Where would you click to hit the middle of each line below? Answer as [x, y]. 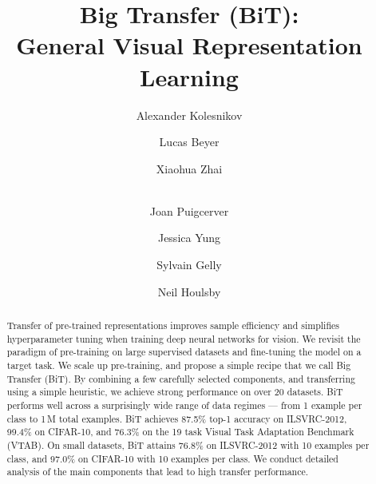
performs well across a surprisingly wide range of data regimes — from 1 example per [184, 405]
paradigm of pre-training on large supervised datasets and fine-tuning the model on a [184, 352]
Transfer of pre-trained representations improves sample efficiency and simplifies [173, 325]
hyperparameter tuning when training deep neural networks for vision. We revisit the [184, 338]
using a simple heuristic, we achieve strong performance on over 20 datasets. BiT [175, 392]
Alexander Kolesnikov [189, 115]
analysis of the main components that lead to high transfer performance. [158, 472]
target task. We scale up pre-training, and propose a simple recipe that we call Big [179, 365]
